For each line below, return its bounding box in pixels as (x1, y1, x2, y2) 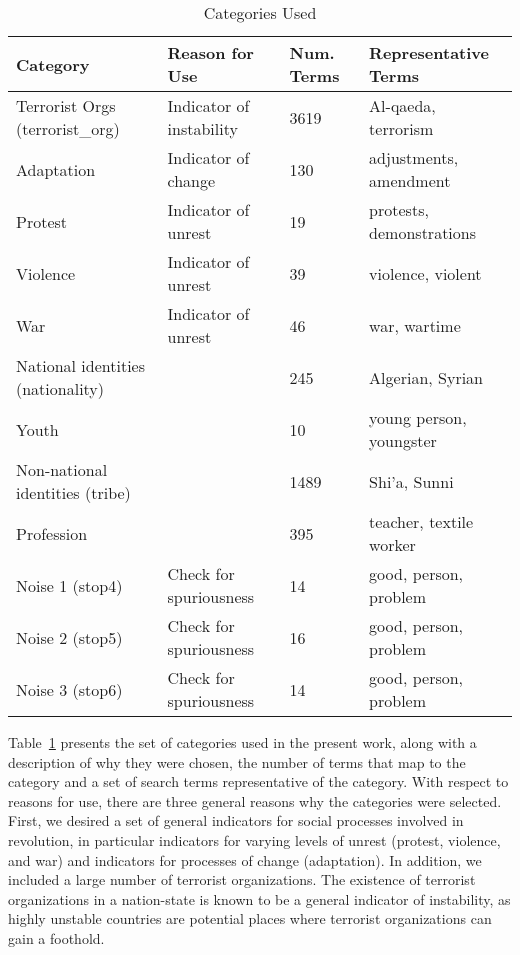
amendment (369, 169, 451, 192)
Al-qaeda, (369, 94, 436, 117)
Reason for (167, 41, 254, 64)
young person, (369, 406, 467, 429)
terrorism (369, 117, 434, 140)
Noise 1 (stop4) (16, 573, 123, 597)
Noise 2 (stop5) (16, 625, 123, 649)
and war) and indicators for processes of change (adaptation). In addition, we (8, 849, 482, 870)
